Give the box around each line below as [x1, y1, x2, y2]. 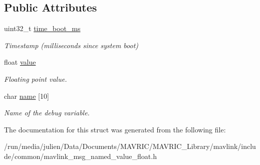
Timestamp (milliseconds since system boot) [4, 40, 139, 50]
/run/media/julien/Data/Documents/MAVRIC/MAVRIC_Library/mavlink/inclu [4, 141, 256, 151]
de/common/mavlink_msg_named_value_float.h [4, 150, 157, 161]
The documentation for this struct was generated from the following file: [4, 124, 226, 134]
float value [4, 57, 36, 67]
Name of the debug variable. [4, 107, 90, 118]
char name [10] [4, 90, 49, 101]
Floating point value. [4, 73, 67, 84]
